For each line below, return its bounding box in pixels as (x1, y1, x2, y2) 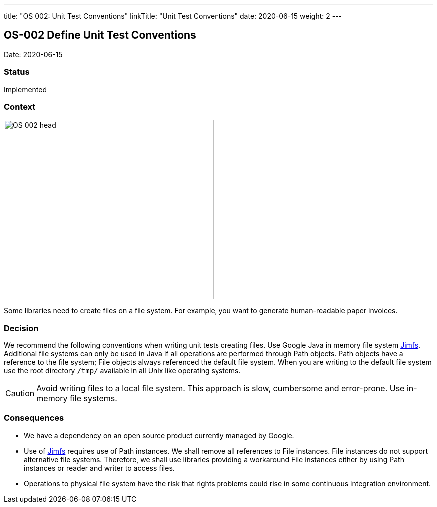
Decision (4, 323, 39, 333)
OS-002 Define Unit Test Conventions (4, 29, 196, 42)
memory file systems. (36, 393, 117, 404)
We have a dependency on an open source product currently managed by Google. (24, 431, 294, 440)
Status (4, 67, 30, 77)
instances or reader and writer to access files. (24, 463, 175, 472)
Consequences (4, 413, 64, 423)
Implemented (4, 85, 47, 94)
